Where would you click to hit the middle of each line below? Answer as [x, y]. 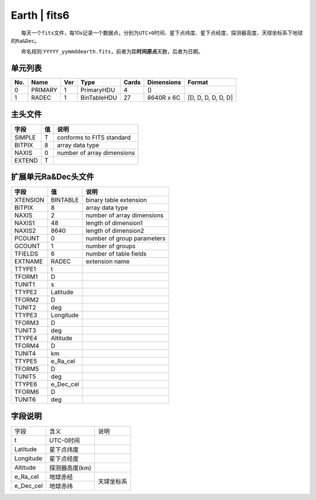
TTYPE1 [25, 269]
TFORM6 [27, 392]
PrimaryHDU [98, 90]
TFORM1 [26, 277]
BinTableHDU [99, 98]
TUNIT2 [25, 308]
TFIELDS [26, 254]
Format [198, 82]
